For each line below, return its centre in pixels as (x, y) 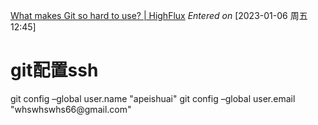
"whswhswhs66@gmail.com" (71, 109)
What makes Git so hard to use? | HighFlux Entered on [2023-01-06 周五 (159, 15)
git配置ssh (54, 70)
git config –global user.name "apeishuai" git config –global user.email (153, 98)
